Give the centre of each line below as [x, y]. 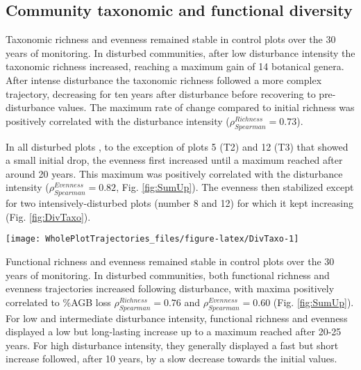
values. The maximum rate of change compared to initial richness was [206, 107]
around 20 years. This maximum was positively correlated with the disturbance [174, 173]
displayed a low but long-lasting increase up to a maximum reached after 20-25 [174, 331]
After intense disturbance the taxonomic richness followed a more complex [164, 79]
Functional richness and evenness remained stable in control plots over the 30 [170, 261]
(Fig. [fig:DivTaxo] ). [48, 216]
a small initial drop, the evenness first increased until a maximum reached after [174, 160]
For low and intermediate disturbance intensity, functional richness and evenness [177, 318]
